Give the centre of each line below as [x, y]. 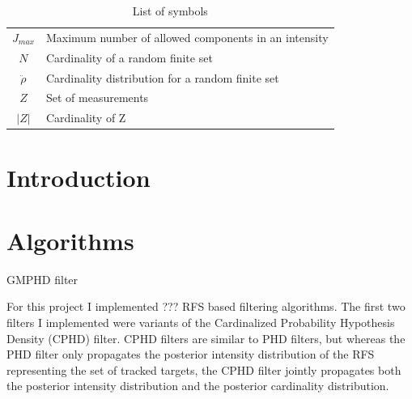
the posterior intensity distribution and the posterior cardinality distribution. [198, 386]
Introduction [79, 177]
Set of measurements [97, 98]
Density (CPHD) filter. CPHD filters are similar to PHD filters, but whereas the [206, 338]
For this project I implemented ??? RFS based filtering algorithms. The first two [206, 306]
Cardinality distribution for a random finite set [162, 77]
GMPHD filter [42, 279]
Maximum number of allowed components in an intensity [187, 37]
